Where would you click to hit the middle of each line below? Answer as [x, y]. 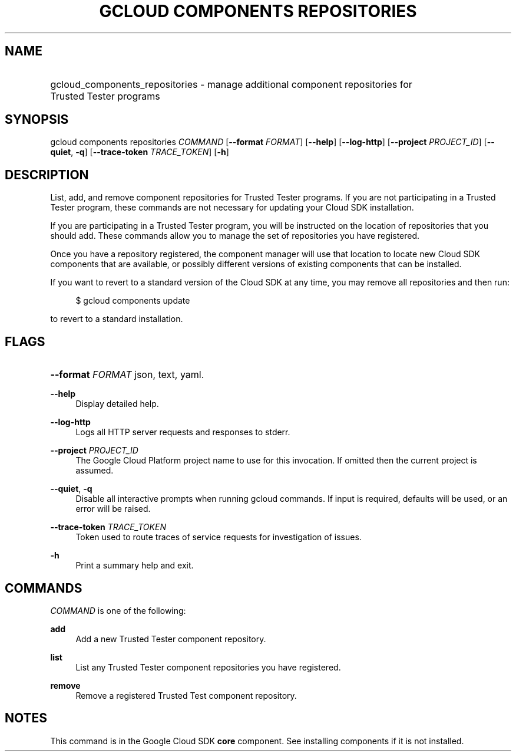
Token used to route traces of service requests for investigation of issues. [219, 537]
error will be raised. [113, 509]
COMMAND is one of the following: [118, 610]
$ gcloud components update [133, 301]
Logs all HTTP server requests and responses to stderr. [183, 432]
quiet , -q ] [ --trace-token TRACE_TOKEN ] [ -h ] [140, 152]
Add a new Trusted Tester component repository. [171, 639]
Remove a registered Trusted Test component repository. [186, 695]
